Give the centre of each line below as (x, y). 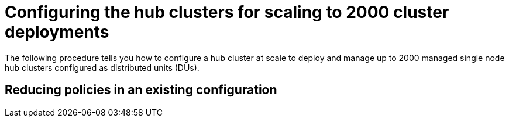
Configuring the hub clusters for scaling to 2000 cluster (227, 12)
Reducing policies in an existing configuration (141, 90)
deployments (57, 32)
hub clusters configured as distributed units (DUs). (102, 67)
